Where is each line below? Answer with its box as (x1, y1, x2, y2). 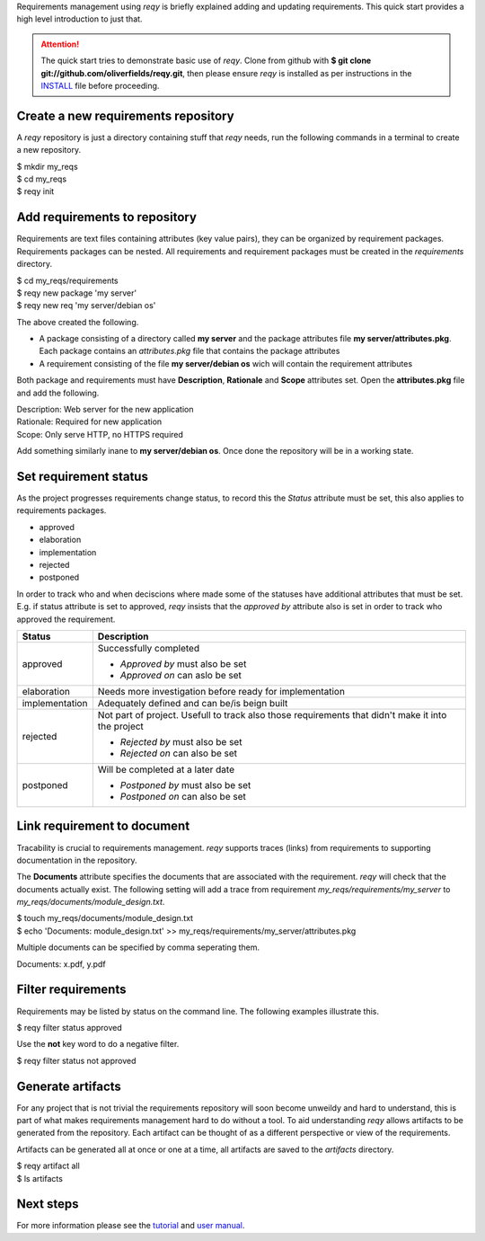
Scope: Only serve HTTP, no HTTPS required (16, 429, 184, 439)
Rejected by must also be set (119, 736, 242, 748)
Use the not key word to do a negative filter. (16, 1039, 180, 1050)
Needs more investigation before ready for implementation (97, 686, 346, 697)
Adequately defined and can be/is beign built (97, 697, 288, 709)
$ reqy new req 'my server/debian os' (16, 300, 156, 311)
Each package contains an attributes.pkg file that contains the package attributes (39, 346, 340, 357)
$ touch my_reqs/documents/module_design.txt (16, 913, 193, 924)
